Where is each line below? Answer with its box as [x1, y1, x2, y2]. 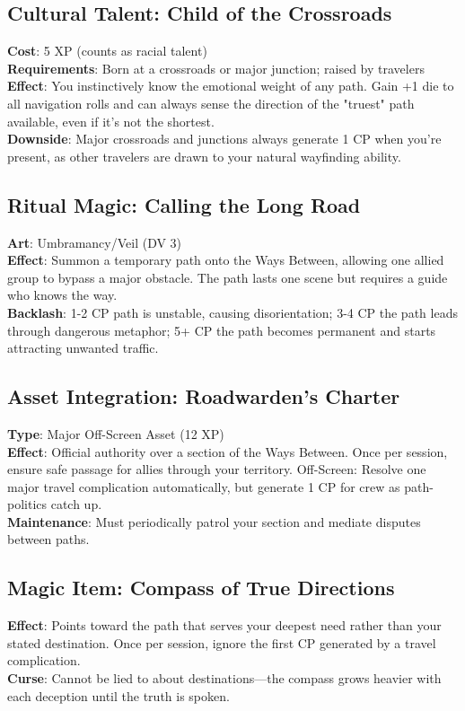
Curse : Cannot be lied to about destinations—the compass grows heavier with [7, 669, 442, 688]
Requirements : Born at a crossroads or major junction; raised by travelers [7, 58, 425, 77]
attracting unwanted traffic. [7, 338, 159, 357]
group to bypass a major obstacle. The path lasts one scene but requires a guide [7, 268, 448, 286]
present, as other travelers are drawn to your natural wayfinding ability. [7, 146, 401, 165]
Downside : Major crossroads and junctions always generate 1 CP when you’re [7, 129, 442, 148]
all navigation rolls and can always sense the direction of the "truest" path [7, 93, 415, 112]
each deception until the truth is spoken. [7, 686, 230, 705]
